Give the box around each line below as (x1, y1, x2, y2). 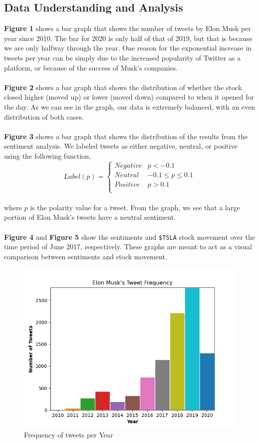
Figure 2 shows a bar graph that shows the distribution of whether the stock (4, 82, 242, 92)
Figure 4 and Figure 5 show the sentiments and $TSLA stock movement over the (4, 231, 255, 242)
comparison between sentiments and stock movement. (4, 251, 167, 261)
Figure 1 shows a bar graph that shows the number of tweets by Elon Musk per (4, 23, 251, 34)
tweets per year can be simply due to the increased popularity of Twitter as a (4, 52, 241, 63)
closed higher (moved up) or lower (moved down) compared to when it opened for (4, 92, 254, 102)
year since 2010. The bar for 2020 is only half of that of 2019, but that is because (4, 33, 253, 43)
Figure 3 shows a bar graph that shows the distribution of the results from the (4, 131, 248, 141)
